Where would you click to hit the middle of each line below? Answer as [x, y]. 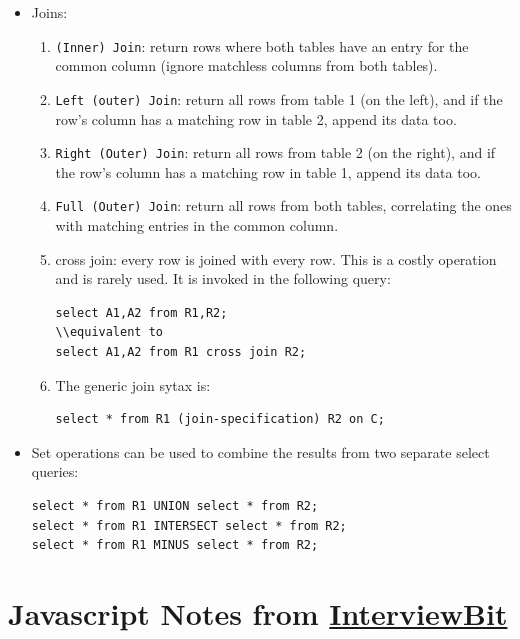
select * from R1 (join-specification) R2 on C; [220, 419]
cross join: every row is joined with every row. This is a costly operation [276, 258]
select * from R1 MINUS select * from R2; [175, 545]
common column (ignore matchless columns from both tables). [246, 65]
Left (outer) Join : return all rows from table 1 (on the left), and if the [279, 98]
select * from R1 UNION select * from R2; [175, 505]
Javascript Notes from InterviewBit [258, 612]
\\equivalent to [109, 332]
